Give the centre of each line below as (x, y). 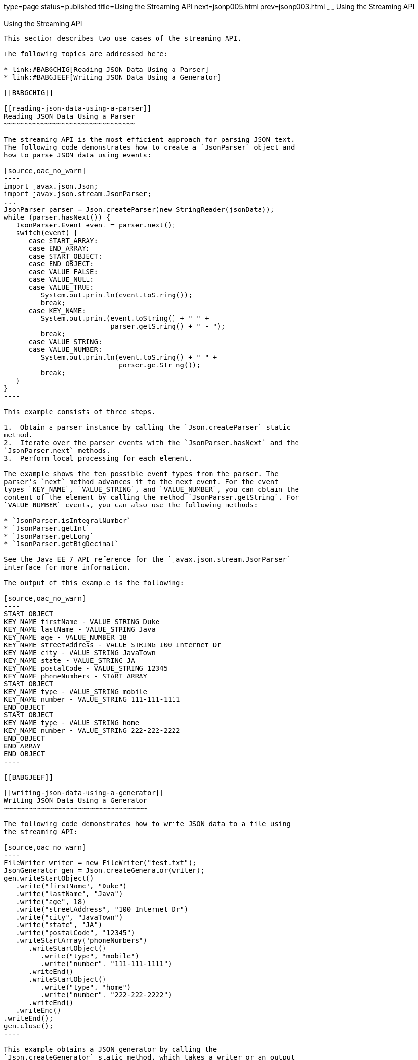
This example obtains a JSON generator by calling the (111, 1049)
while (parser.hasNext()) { (57, 217)
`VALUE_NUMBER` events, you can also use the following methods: (131, 505)
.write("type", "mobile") (90, 956)
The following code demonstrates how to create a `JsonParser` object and (149, 147)
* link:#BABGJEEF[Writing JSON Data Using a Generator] (113, 77)
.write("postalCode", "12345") (76, 932)
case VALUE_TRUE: (61, 287)
